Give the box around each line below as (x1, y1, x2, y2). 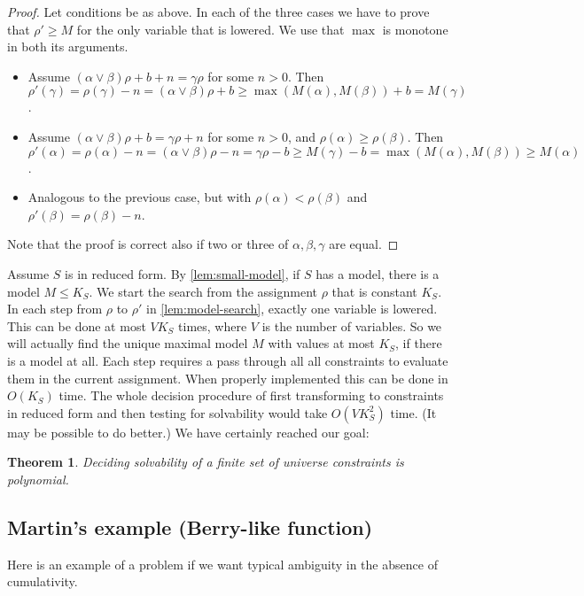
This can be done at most (7, 316, 146, 335)
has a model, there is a (315, 264, 440, 283)
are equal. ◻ (329, 235, 399, 253)
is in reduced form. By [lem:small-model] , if (65, 264, 300, 283)
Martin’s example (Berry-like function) (7, 513, 373, 540)
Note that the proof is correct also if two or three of (7, 235, 289, 253)
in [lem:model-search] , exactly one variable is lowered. (146, 299, 438, 318)
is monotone (382, 19, 448, 38)
